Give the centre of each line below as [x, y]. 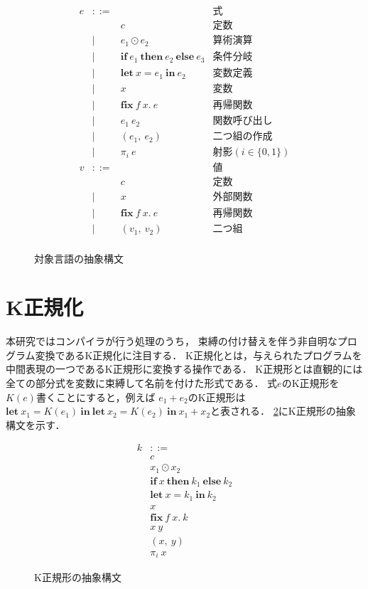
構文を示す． [36, 424]
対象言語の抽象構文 [79, 258]
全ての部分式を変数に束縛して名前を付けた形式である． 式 [142, 383]
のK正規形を [310, 383]
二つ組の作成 [243, 137]
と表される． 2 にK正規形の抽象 [283, 411]
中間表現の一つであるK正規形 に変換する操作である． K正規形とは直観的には [184, 369]
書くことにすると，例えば [96, 397]
